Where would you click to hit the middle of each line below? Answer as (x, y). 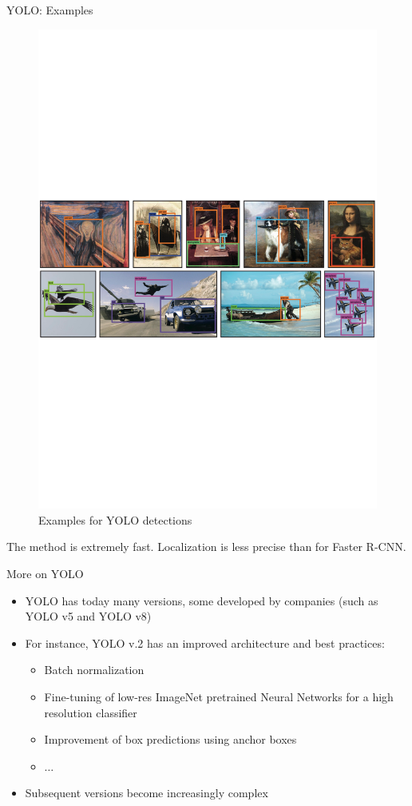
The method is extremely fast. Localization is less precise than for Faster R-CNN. (206, 547)
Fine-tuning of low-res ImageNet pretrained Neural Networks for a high (219, 697)
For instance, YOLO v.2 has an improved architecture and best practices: (205, 642)
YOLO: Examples (50, 10)
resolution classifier (91, 712)
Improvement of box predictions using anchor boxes (170, 739)
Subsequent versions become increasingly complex (147, 793)
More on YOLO (45, 574)
